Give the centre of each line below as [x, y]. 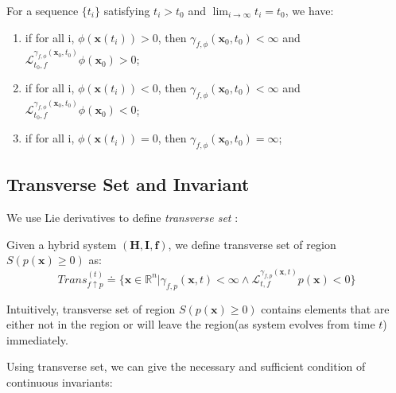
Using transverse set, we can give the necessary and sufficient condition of [186, 366]
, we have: [309, 10]
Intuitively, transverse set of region [91, 308]
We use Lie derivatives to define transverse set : [122, 218]
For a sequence [43, 10]
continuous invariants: [60, 381]
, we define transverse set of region [252, 244]
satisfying [127, 10]
